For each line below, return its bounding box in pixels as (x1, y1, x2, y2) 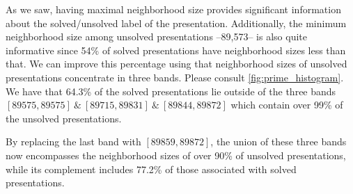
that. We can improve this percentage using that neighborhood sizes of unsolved (6, 56, 347, 71)
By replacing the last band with (6, 134, 141, 149)
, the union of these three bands (210, 134, 347, 149)
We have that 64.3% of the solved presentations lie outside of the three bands (6, 83, 336, 98)
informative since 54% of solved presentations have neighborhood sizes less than (6, 42, 346, 57)
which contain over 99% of (230, 97, 343, 112)
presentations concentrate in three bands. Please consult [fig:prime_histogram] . (6, 70, 344, 84)
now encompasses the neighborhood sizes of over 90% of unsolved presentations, (6, 147, 346, 162)
